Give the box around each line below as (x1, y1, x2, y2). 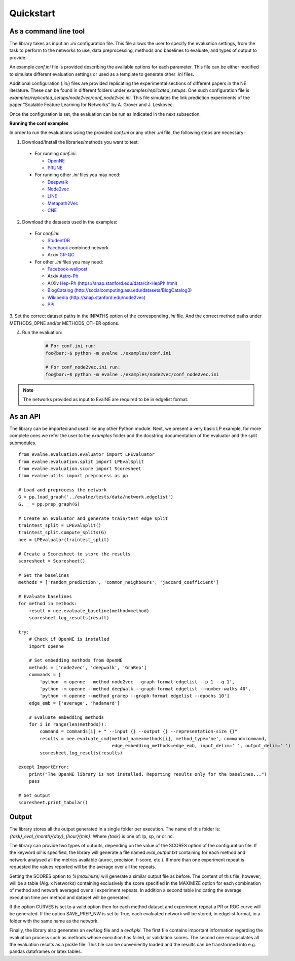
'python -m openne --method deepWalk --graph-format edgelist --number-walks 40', (40, 686, 251, 692)
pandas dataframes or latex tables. (9, 948, 82, 954)
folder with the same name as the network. (9, 918, 99, 924)
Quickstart (9, 8, 56, 19)
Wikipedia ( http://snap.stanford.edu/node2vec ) (47, 294, 146, 301)
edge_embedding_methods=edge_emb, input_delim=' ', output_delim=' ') (112, 743, 291, 749)
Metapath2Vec (47, 200, 79, 206)
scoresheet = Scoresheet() (18, 558, 86, 564)
